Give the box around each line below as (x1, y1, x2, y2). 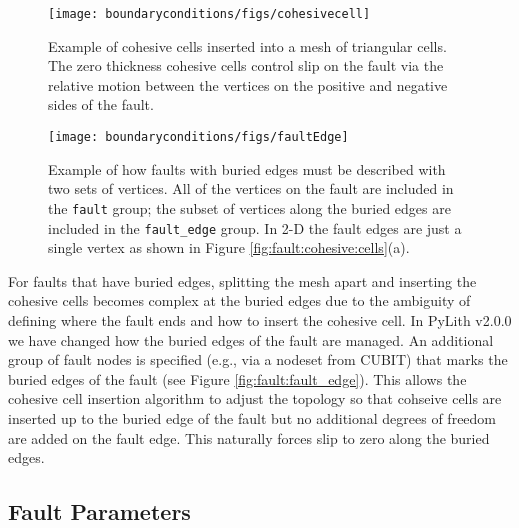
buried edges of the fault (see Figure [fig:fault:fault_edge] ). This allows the (8, 368, 467, 389)
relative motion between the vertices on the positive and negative (48, 74, 448, 95)
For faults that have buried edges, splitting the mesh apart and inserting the (8, 270, 477, 291)
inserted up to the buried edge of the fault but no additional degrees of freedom (8, 407, 497, 428)
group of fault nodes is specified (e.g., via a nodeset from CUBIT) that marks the (8, 349, 508, 370)
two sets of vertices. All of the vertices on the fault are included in (48, 178, 454, 199)
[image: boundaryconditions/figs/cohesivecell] (48, 7, 371, 21)
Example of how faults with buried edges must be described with (48, 158, 446, 179)
